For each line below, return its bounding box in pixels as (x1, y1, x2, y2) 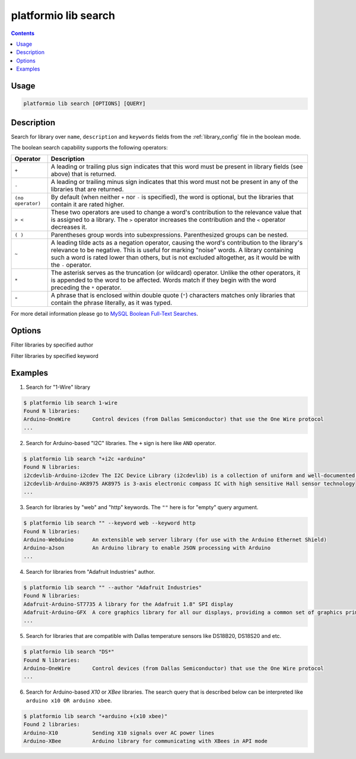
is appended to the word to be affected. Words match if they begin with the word (50, 276, 276, 284)
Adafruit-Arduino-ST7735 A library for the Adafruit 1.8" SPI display (23, 601, 234, 608)
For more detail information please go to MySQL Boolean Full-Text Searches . (11, 310, 198, 317)
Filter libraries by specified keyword (11, 352, 99, 359)
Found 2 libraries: (23, 721, 80, 728)
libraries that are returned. (50, 185, 124, 193)
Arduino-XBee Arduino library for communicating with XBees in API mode (23, 738, 268, 745)
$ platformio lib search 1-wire (23, 399, 118, 406)
